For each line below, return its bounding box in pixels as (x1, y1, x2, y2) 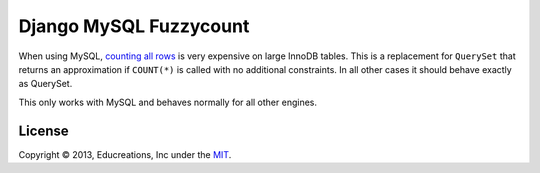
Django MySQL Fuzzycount (18, 15, 250, 37)
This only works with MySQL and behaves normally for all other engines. (18, 96, 318, 108)
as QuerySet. (18, 78, 73, 90)
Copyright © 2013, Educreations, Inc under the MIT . (18, 148, 232, 160)
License (18, 122, 69, 139)
